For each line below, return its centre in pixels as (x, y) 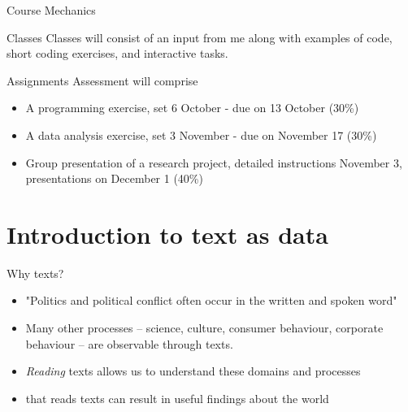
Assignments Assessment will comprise (102, 80)
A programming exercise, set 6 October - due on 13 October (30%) (192, 108)
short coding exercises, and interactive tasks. (117, 53)
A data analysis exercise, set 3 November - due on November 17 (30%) (201, 134)
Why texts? (35, 273)
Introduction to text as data (167, 234)
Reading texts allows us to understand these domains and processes (193, 371)
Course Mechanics (51, 10)
